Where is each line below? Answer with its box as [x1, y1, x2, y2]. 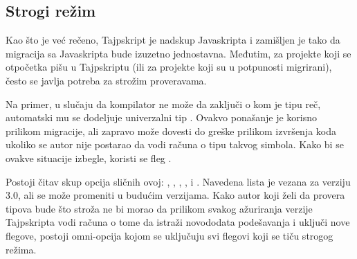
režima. [6, 242, 37, 256]
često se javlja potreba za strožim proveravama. [6, 73, 207, 87]
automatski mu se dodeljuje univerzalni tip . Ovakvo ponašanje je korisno [6, 110, 317, 125]
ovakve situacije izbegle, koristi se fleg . [6, 150, 172, 165]
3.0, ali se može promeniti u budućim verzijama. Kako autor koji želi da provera [6, 188, 345, 202]
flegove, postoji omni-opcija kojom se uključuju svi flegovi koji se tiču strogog [6, 228, 333, 242]
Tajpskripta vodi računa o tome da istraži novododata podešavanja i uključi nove [6, 215, 350, 229]
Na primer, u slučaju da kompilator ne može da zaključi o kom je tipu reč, [6, 96, 321, 111]
